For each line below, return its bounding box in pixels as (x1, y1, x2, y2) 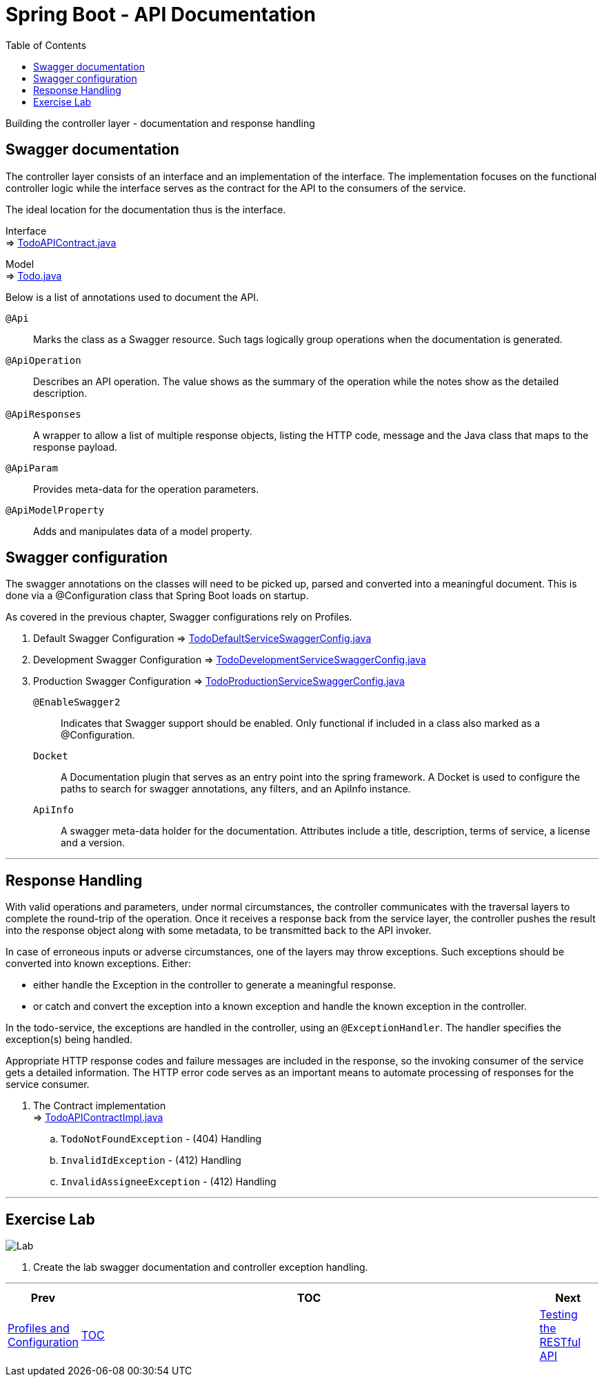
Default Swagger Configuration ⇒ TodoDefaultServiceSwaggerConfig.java (33, 632, 372, 645)
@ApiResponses (6, 408, 81, 420)
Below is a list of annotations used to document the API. (6, 291, 259, 303)
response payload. (33, 440, 118, 453)
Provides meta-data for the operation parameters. (33, 483, 259, 495)
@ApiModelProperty (6, 504, 105, 516)
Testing (539, 1307, 578, 1322)
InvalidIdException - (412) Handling (61, 1154, 241, 1167)
